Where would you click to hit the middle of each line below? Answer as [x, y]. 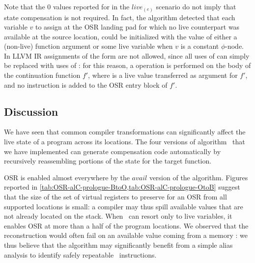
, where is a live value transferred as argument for [163, 75]
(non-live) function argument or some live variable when [88, 46]
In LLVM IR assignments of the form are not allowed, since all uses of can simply [127, 55]
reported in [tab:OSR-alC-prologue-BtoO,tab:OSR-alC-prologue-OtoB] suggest [122, 187]
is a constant [200, 46]
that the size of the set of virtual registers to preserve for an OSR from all [115, 197]
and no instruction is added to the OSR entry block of [86, 84]
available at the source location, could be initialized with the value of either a [121, 36]
